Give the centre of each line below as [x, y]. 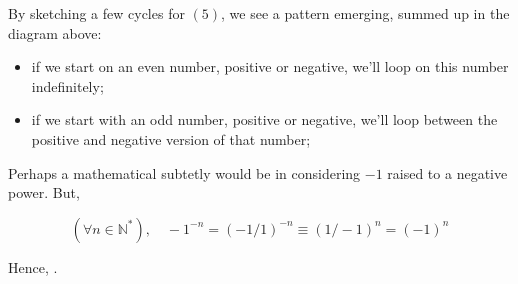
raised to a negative [447, 172]
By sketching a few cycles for [96, 13]
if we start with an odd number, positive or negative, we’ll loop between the [264, 119]
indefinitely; [67, 85]
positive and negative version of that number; [171, 138]
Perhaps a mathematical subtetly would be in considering [184, 172]
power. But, [44, 192]
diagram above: [55, 32]
